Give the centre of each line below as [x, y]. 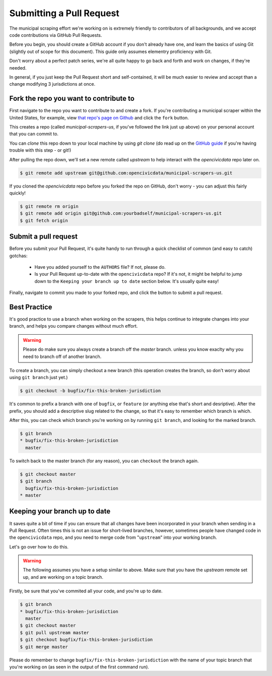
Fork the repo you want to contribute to [72, 99]
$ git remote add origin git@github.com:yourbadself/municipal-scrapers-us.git [121, 213]
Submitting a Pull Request [64, 13]
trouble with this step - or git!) [40, 150]
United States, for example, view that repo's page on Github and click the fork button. [99, 117]
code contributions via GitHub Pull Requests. [56, 35]
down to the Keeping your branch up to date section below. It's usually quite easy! [127, 281]
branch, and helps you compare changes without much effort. [74, 326]
